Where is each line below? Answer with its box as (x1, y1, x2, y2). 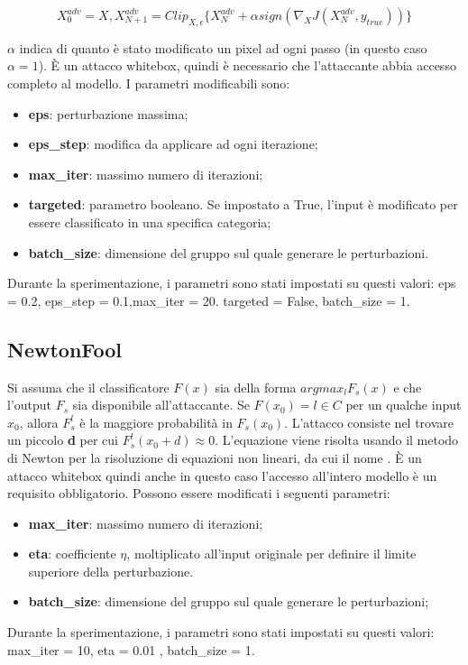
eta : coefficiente (28, 544, 116, 563)
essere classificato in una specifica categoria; (28, 212, 271, 231)
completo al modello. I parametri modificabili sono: (7, 73, 290, 92)
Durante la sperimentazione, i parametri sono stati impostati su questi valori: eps (7, 273, 456, 292)
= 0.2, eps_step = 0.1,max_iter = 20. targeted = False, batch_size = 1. (7, 291, 410, 309)
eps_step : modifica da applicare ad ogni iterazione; (28, 134, 318, 153)
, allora (19, 412, 59, 431)
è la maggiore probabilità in (79, 412, 233, 431)
